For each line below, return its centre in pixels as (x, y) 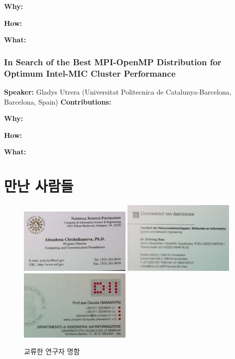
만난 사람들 (39, 186)
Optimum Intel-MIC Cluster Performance (90, 73)
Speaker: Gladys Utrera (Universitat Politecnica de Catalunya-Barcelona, (118, 91)
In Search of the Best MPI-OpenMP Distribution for (113, 61)
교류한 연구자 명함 (52, 351)
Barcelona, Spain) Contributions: (58, 101)
